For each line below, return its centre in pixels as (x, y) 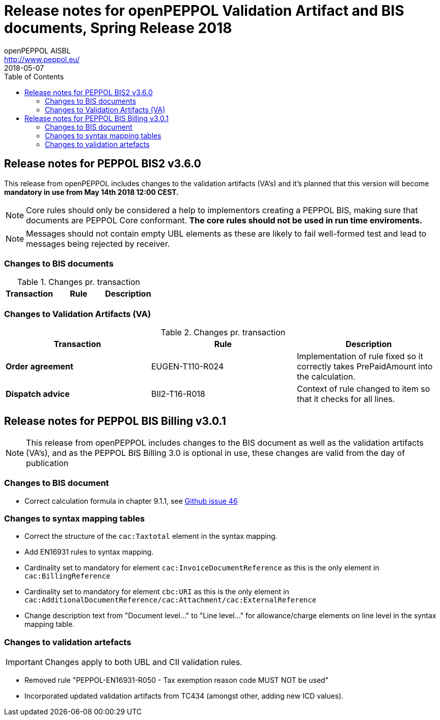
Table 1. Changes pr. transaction (79, 282)
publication (47, 463)
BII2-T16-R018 (178, 394)
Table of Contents (34, 76)
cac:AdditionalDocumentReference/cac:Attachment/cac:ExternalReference (171, 600)
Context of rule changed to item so (363, 389)
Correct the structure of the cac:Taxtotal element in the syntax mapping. (151, 536)
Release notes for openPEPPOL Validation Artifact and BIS (204, 11)
